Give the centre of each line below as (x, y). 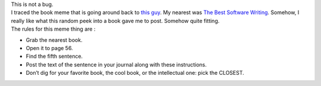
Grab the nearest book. (54, 40)
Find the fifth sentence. (54, 57)
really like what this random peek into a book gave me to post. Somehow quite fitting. (115, 21)
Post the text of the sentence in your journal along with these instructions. (117, 64)
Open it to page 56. (50, 48)
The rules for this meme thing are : (53, 29)
